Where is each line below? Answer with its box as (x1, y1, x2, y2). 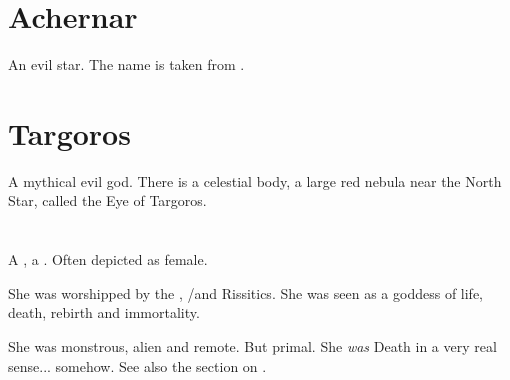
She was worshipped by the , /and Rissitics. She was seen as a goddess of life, (8, 282, 484, 303)
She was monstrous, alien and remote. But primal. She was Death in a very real (8, 336, 497, 356)
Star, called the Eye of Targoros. (8, 190, 207, 211)
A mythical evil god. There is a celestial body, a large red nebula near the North (8, 170, 502, 191)
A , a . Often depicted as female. (8, 249, 208, 270)
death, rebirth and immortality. (8, 302, 200, 323)
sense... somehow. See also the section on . (8, 355, 267, 376)
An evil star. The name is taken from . (8, 54, 245, 75)
